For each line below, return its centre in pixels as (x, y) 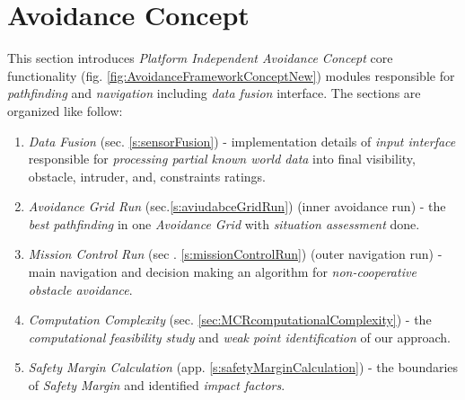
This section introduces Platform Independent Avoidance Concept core (200, 58)
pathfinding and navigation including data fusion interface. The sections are (214, 93)
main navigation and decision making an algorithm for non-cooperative (222, 272)
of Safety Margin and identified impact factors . (157, 385)
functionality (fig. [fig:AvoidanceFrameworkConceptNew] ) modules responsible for (231, 75)
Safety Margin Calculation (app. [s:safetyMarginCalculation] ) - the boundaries (243, 367)
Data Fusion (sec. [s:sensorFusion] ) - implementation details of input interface (242, 141)
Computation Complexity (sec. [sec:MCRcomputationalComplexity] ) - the (230, 320)
